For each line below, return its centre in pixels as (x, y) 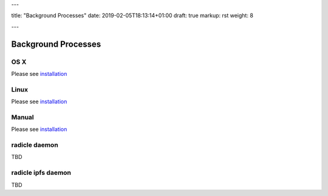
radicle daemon (35, 144)
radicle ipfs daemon (41, 173)
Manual (23, 117)
